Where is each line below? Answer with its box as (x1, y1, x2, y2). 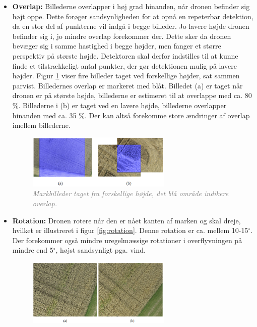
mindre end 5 (12, 245, 53, 255)
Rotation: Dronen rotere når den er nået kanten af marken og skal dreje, (12, 215, 241, 225)
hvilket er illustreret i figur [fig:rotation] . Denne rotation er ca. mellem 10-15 (12, 225, 248, 236)
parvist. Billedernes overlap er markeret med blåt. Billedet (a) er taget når (12, 80, 243, 90)
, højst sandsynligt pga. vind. (55, 245, 146, 255)
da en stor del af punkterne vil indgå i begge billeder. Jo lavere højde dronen (12, 21, 249, 31)
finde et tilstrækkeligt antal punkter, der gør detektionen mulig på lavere (12, 60, 237, 71)
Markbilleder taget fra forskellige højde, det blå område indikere (32, 188, 229, 199)
